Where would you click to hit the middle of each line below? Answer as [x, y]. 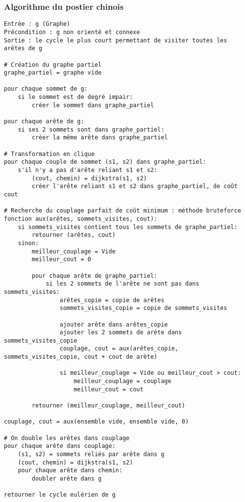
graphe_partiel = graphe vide [53, 73]
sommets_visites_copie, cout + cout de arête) [81, 357]
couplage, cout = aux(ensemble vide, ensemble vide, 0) [96, 422]
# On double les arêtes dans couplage [67, 438]
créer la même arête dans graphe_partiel [100, 138]
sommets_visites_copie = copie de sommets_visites [143, 308]
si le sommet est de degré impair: [75, 97]
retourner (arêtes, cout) [74, 235]
